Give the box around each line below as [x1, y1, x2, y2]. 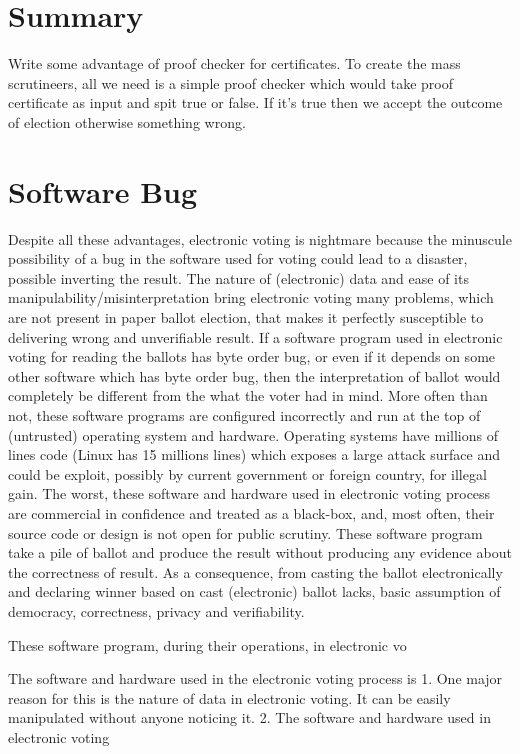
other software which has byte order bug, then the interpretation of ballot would [8, 365, 501, 386]
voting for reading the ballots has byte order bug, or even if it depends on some [8, 346, 496, 367]
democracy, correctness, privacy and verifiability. [8, 600, 305, 621]
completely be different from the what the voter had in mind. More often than [8, 385, 488, 406]
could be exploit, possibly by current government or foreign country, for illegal [8, 463, 487, 484]
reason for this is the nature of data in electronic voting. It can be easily [8, 687, 451, 708]
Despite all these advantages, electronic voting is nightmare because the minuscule [8, 228, 512, 249]
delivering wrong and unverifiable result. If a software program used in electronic [8, 326, 503, 347]
